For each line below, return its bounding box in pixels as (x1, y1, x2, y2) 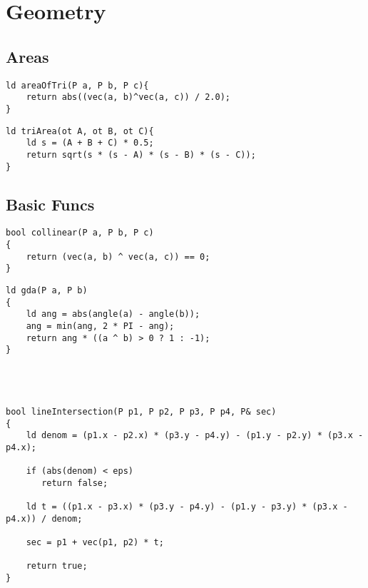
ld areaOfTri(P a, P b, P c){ (6, 80, 149, 91)
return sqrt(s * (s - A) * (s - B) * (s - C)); (26, 149, 256, 160)
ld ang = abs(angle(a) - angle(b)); (26, 309, 200, 320)
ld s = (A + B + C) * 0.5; (26, 138, 154, 148)
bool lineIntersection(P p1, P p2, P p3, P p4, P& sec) (6, 406, 277, 417)
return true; (26, 561, 88, 572)
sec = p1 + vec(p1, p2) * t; (26, 537, 164, 548)
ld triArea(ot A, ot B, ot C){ (6, 126, 154, 136)
